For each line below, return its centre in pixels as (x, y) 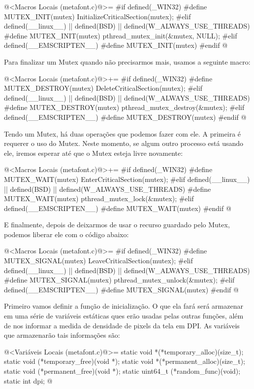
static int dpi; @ (28, 380)
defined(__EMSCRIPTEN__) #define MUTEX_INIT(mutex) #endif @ (116, 45)
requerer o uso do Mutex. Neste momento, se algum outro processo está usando (124, 143)
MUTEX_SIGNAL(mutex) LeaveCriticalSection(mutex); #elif (98, 261)
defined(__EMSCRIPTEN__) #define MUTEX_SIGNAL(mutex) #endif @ (121, 289)
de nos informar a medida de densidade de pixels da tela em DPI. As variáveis (122, 325)
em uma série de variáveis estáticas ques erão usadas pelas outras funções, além (124, 316)
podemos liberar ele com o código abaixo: (66, 234)
